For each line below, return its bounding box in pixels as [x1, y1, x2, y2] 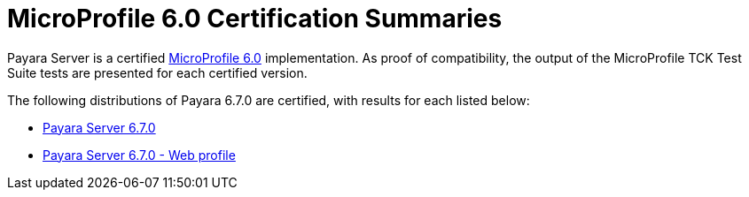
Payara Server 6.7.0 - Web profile [43, 147, 236, 163]
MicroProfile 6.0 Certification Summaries [7, 4, 503, 34]
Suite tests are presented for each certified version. [7, 64, 308, 80]
